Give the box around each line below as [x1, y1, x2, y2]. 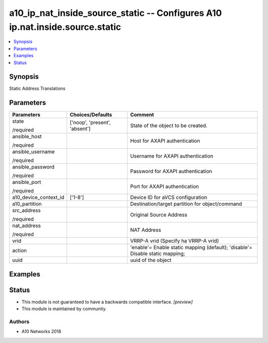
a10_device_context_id [12, 194, 65, 201]
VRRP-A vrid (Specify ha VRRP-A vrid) [130, 238, 219, 245]
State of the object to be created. [130, 122, 208, 129]
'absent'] [69, 125, 91, 132]
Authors [9, 318, 30, 325]
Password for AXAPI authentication [130, 168, 212, 175]
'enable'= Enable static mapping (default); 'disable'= [130, 244, 253, 251]
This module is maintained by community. [21, 306, 107, 312]
